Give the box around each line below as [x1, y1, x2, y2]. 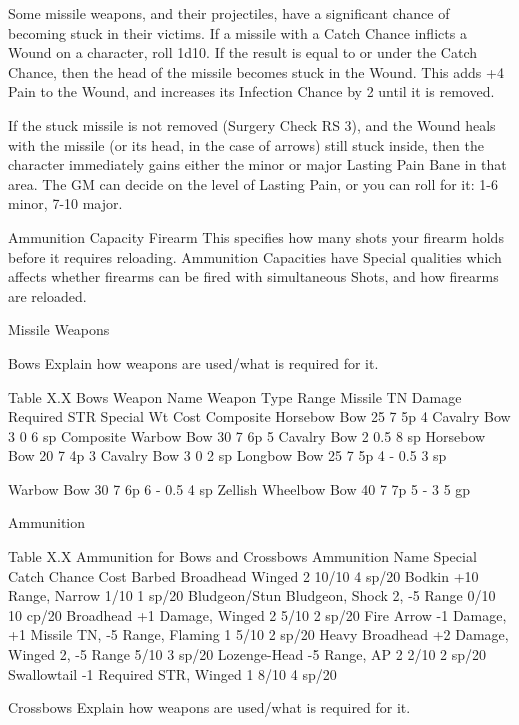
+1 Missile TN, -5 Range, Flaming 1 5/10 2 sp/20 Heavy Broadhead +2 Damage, [8, 624, 509, 645]
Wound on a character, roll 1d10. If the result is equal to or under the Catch [8, 42, 478, 63]
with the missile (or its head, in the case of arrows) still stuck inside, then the [8, 134, 484, 155]
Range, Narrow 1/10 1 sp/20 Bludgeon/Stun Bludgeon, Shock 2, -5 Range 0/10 [8, 585, 496, 606]
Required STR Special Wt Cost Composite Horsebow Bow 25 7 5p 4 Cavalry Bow [8, 406, 511, 427]
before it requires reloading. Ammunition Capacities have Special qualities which [8, 246, 502, 267]
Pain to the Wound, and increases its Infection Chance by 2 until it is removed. [8, 81, 495, 102]
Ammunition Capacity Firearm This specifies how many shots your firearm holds [8, 226, 504, 247]
